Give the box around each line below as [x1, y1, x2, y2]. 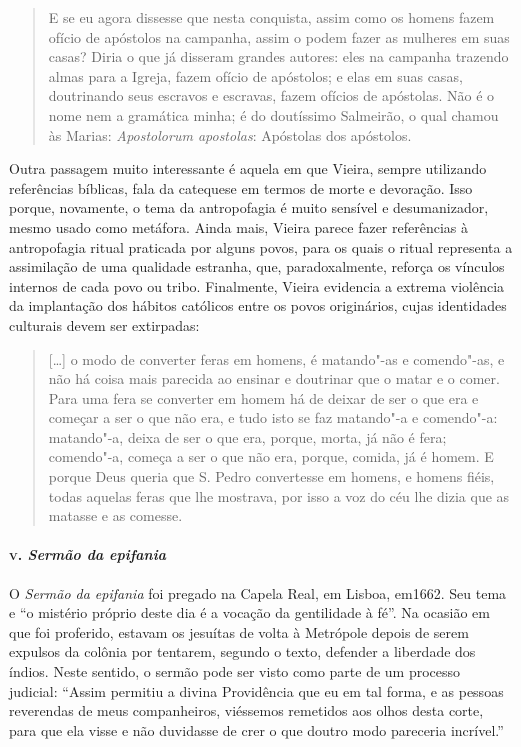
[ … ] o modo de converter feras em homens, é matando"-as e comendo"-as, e [48, 348, 505, 369]
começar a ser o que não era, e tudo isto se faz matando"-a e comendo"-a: [48, 407, 498, 428]
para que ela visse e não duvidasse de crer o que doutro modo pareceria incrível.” [9, 719, 504, 740]
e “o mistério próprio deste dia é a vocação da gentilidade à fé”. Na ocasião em [9, 602, 490, 623]
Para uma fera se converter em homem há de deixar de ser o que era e [48, 387, 479, 408]
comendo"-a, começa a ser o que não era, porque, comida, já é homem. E [48, 446, 494, 467]
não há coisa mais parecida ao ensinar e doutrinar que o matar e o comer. [48, 368, 500, 389]
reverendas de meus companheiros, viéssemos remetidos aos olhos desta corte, [9, 700, 484, 721]
